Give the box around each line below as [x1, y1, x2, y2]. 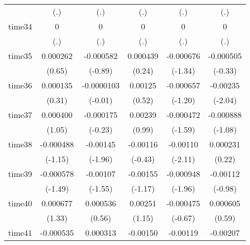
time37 [8, 109, 33, 120]
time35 [8, 50, 33, 62]
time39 [8, 168, 33, 179]
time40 [8, 197, 33, 209]
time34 [8, 20, 33, 32]
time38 [8, 138, 33, 150]
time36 [8, 79, 33, 91]
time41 [8, 227, 33, 238]
